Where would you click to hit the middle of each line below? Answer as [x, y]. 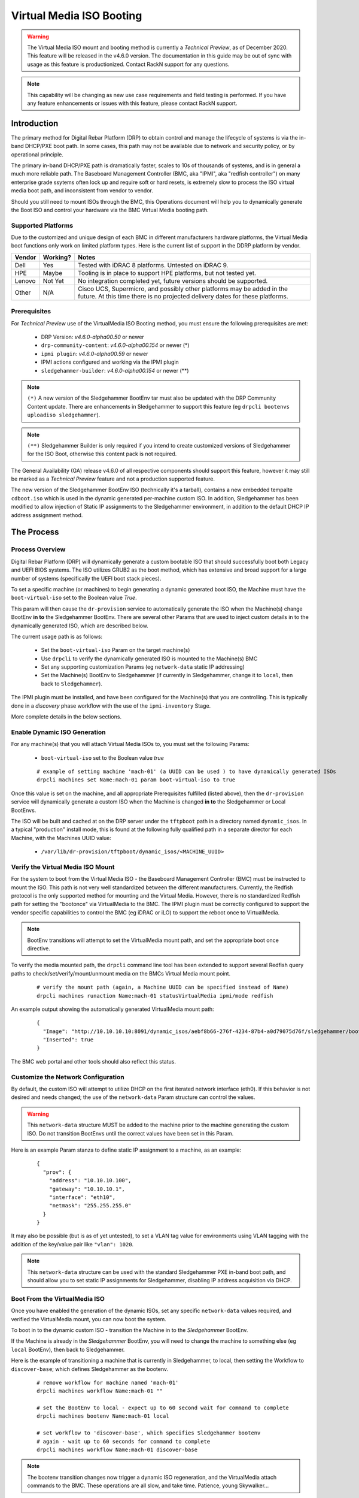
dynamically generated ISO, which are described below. [80, 626]
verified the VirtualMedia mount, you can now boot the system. [89, 1319]
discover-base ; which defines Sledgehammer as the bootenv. [90, 1369]
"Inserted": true [68, 1040]
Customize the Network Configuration [68, 1077]
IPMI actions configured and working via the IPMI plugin [110, 362]
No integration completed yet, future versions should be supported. [173, 280]
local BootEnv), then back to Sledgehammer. [68, 1349]
